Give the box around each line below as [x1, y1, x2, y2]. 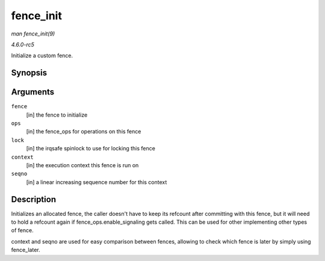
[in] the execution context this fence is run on [26, 161, 139, 168]
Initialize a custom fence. [11, 52, 73, 60]
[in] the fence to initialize [26, 111, 88, 118]
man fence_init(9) [11, 30, 55, 37]
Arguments [11, 87, 55, 97]
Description [11, 194, 57, 204]
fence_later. [11, 247, 40, 254]
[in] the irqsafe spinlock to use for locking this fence [26, 145, 156, 152]
